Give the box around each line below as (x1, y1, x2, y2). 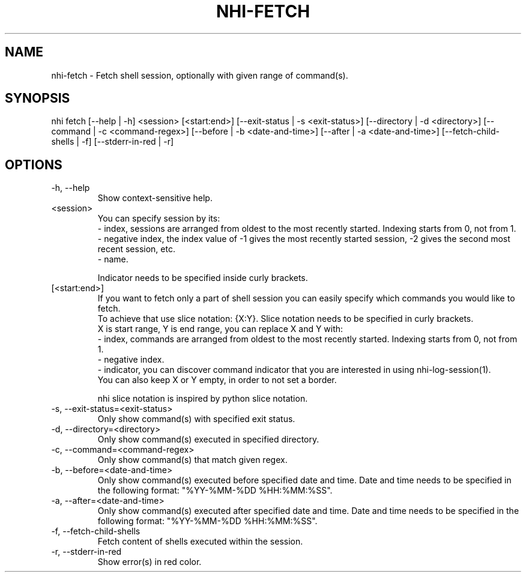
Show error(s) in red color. (97, 557, 202, 567)
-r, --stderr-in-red (51, 546, 122, 557)
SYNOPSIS (5, 91, 70, 106)
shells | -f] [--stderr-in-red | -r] (51, 136, 174, 147)
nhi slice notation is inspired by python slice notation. (97, 393, 308, 404)
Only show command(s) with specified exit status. (97, 414, 295, 424)
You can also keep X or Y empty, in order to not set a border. (97, 375, 337, 385)
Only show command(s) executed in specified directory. (97, 434, 319, 445)
